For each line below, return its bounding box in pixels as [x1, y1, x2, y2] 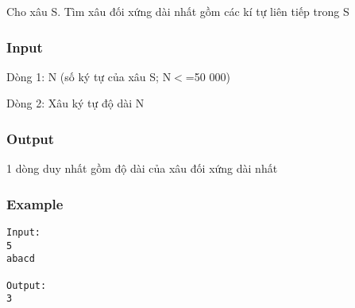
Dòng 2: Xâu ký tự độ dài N [6, 95, 145, 111]
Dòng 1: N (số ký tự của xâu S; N [6, 68, 172, 84]
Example [6, 193, 64, 213]
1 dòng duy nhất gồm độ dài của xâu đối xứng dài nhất [6, 160, 278, 177]
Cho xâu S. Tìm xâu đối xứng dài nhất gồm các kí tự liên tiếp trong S [6, 3, 349, 19]
